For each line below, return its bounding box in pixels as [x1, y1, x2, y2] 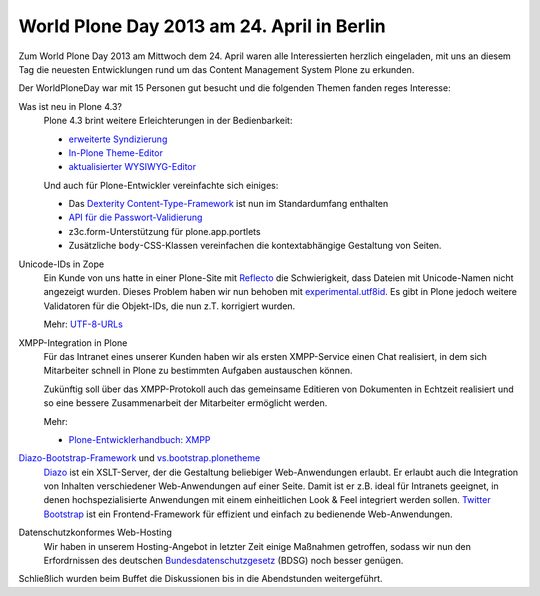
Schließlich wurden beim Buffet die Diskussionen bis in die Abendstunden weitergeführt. [18, 573, 384, 585]
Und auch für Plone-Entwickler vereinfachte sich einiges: [43, 179, 279, 191]
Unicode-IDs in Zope [18, 258, 105, 270]
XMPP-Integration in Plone [18, 336, 128, 349]
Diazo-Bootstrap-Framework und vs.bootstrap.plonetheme [18, 452, 261, 464]
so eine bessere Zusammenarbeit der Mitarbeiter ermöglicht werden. [43, 397, 328, 409]
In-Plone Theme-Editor [68, 146, 164, 159]
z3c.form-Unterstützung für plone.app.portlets [68, 225, 261, 237]
